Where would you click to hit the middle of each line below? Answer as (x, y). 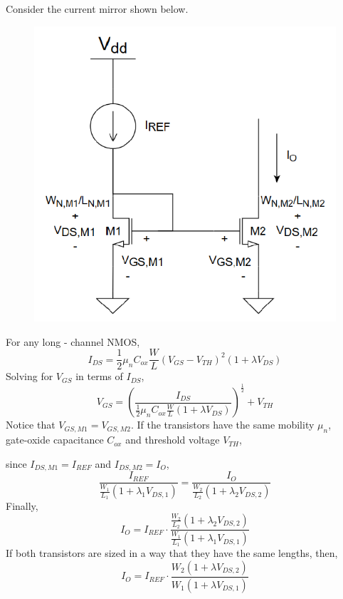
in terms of (99, 376)
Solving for (30, 376)
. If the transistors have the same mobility (222, 425)
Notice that (31, 425)
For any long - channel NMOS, (73, 341)
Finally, (22, 506)
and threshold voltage (173, 440)
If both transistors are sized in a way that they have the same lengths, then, (172, 553)
